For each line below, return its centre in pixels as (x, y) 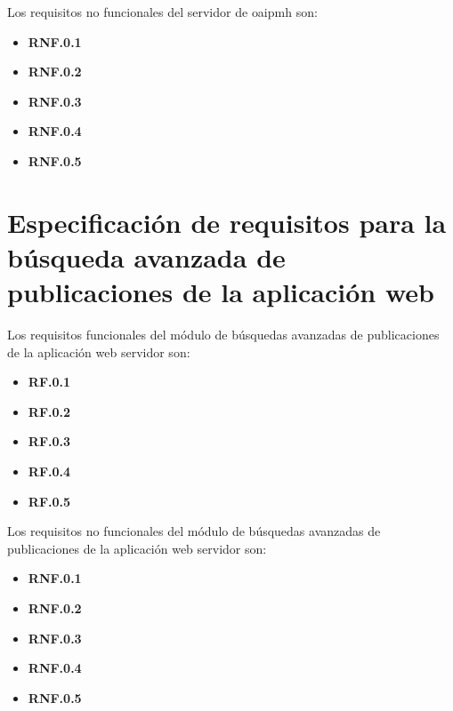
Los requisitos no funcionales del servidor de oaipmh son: (162, 12)
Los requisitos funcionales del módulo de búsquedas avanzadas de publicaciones (223, 335)
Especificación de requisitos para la (227, 222)
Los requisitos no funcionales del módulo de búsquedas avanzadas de (194, 531)
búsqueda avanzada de (146, 256)
